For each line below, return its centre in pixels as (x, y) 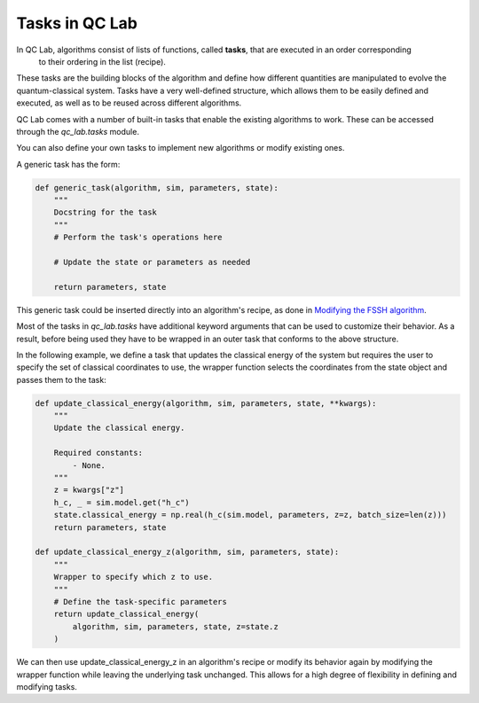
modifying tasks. (47, 686)
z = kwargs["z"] (89, 490)
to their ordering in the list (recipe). (102, 61)
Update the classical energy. (119, 428)
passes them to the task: (61, 379)
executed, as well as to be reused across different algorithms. (129, 103)
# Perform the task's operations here (138, 238)
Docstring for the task (105, 212)
